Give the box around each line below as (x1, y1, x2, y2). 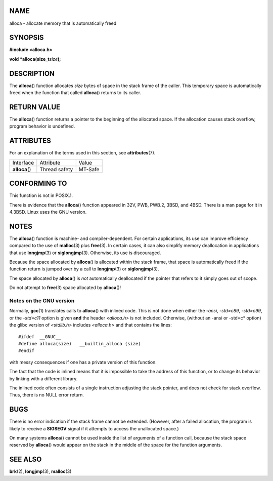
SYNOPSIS (9, 33, 44, 42)
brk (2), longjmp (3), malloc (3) (9, 468, 72, 474)
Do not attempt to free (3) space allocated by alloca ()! (9, 285, 121, 291)
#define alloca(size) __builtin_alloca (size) (18, 341, 141, 346)
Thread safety (39, 166, 73, 173)
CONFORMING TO (9, 179, 67, 188)
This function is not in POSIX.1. (9, 192, 73, 198)
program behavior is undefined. (9, 123, 75, 129)
